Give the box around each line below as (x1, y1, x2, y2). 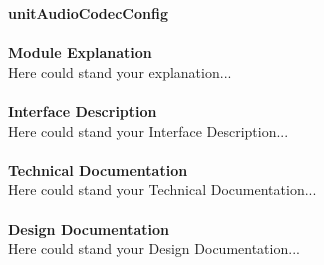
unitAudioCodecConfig (8, 3, 168, 23)
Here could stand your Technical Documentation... (8, 179, 317, 200)
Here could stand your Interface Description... (8, 120, 289, 141)
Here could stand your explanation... (8, 61, 232, 82)
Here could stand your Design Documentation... (8, 238, 300, 259)
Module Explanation (8, 42, 152, 63)
